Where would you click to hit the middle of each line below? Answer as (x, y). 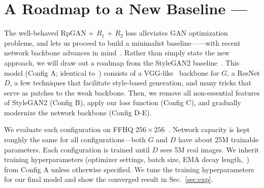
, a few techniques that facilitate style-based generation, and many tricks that (131, 83)
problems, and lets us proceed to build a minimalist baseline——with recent (122, 42)
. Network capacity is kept (209, 129)
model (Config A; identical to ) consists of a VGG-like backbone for (112, 72)
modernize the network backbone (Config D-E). (78, 112)
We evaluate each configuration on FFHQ (69, 129)
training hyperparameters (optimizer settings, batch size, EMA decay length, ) (127, 159)
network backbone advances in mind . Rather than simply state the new (117, 53)
